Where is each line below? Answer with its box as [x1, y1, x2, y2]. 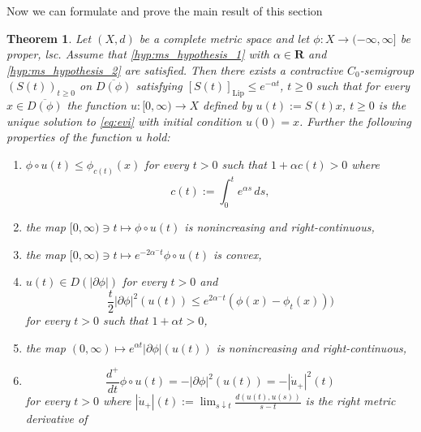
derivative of [25, 410, 88, 427]
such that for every [316, 77, 410, 94]
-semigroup [359, 61, 415, 78]
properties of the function [6, 128, 132, 145]
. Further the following [299, 112, 412, 129]
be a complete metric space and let [139, 29, 310, 46]
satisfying [135, 77, 183, 94]
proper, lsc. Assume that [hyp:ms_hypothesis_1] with [6, 45, 269, 63]
